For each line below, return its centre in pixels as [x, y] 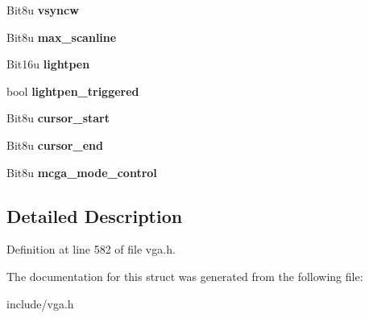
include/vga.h [40, 303]
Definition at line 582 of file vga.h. [91, 249]
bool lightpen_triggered [73, 91]
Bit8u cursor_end [55, 145]
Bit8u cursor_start [58, 118]
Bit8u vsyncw [43, 10]
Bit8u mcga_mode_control [82, 172]
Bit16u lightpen [48, 64]
